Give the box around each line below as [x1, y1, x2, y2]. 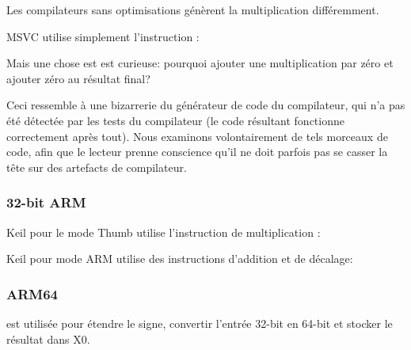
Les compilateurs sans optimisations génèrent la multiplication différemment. [6, 2, 379, 17]
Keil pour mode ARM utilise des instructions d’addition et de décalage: [6, 250, 353, 267]
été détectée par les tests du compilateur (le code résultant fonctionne [6, 112, 344, 128]
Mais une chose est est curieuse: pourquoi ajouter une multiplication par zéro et [6, 55, 394, 71]
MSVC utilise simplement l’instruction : [6, 28, 200, 44]
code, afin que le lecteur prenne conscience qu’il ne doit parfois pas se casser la [6, 143, 388, 160]
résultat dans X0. [6, 330, 90, 347]
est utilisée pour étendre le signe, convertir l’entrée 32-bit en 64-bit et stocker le [6, 314, 393, 331]
